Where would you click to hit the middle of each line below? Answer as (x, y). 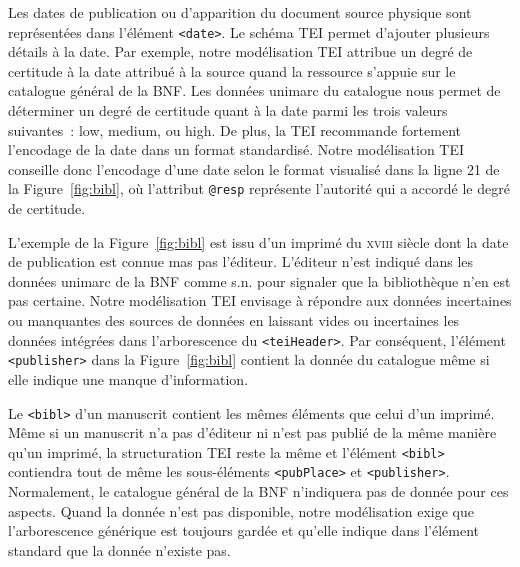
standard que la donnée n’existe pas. (119, 549)
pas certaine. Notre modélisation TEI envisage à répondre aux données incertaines (260, 300)
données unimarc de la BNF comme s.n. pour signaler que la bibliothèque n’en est (259, 280)
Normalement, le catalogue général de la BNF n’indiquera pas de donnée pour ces (258, 491)
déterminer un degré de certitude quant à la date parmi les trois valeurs (228, 110)
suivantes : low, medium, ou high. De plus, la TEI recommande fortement (234, 129)
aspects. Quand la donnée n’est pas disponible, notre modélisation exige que (241, 510)
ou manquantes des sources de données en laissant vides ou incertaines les (234, 320)
